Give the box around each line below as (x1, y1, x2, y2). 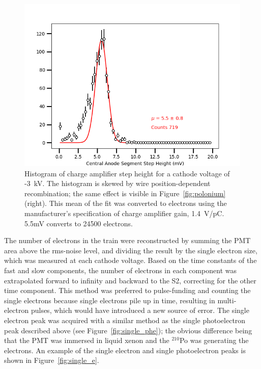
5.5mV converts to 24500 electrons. (24, 218, 133, 228)
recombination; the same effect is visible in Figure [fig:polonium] (24, 188, 226, 198)
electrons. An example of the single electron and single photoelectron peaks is (4, 345, 246, 355)
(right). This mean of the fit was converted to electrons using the (24, 198, 227, 208)
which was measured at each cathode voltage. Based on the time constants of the (4, 255, 257, 266)
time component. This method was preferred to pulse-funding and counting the (4, 285, 251, 296)
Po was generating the (179, 335, 249, 346)
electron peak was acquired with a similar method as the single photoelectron (4, 314, 246, 325)
